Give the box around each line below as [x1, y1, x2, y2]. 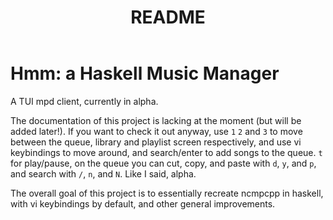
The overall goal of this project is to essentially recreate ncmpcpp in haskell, [10, 187, 324, 199]
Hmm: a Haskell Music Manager [10, 62, 280, 85]
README [130, 6, 206, 29]
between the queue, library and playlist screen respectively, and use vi [10, 136, 302, 148]
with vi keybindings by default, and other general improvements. [10, 197, 276, 210]
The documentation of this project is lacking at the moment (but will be [10, 114, 302, 126]
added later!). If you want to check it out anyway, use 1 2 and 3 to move [10, 125, 303, 137]
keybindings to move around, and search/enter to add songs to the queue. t [10, 146, 323, 158]
